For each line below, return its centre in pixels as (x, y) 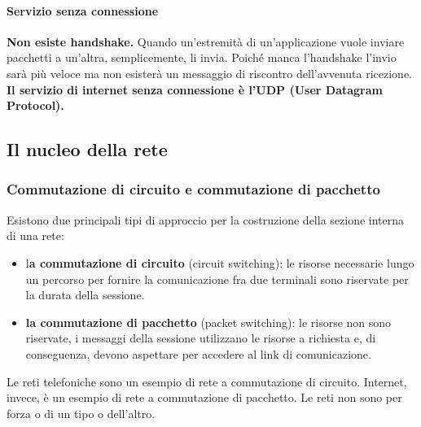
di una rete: (35, 235)
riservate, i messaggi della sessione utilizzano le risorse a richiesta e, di (201, 338)
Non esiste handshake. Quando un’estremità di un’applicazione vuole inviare (206, 41)
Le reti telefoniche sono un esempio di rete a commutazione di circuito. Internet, (207, 381)
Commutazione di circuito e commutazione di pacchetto (193, 189)
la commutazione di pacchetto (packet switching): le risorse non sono (208, 322)
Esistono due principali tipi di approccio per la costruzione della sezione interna (206, 219)
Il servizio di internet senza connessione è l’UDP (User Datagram (195, 89)
